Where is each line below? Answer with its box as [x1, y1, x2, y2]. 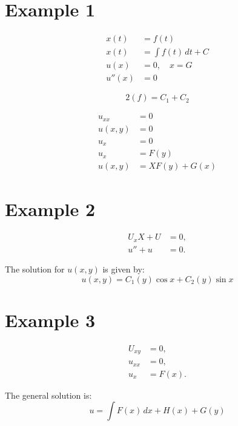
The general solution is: [5, 388, 92, 401]
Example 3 [5, 307, 96, 332]
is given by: [102, 262, 145, 275]
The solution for [5, 262, 65, 275]
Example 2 [5, 196, 96, 221]
